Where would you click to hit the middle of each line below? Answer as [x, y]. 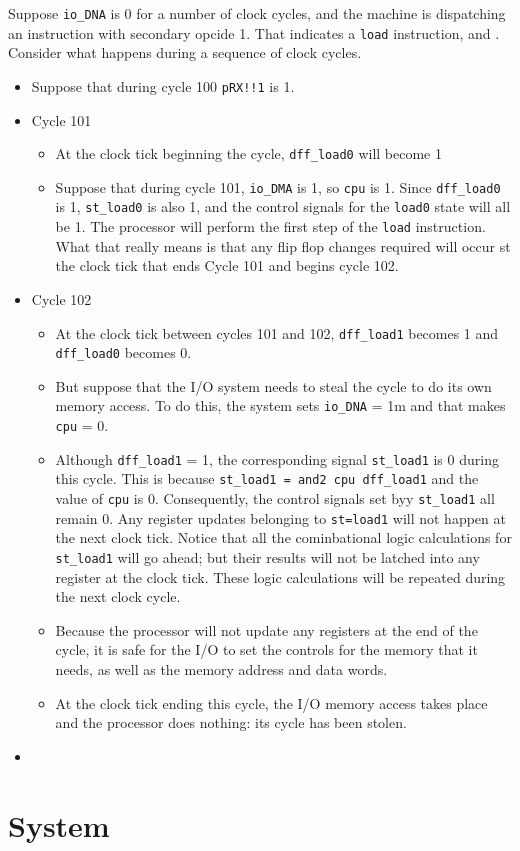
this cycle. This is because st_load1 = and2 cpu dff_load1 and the [267, 478]
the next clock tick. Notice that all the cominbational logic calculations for [283, 537]
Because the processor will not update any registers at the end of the [266, 629]
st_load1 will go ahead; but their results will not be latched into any [267, 557]
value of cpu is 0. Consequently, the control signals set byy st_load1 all [275, 498]
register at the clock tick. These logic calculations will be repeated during [280, 576]
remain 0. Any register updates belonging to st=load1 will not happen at [280, 517]
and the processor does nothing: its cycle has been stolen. [231, 722]
